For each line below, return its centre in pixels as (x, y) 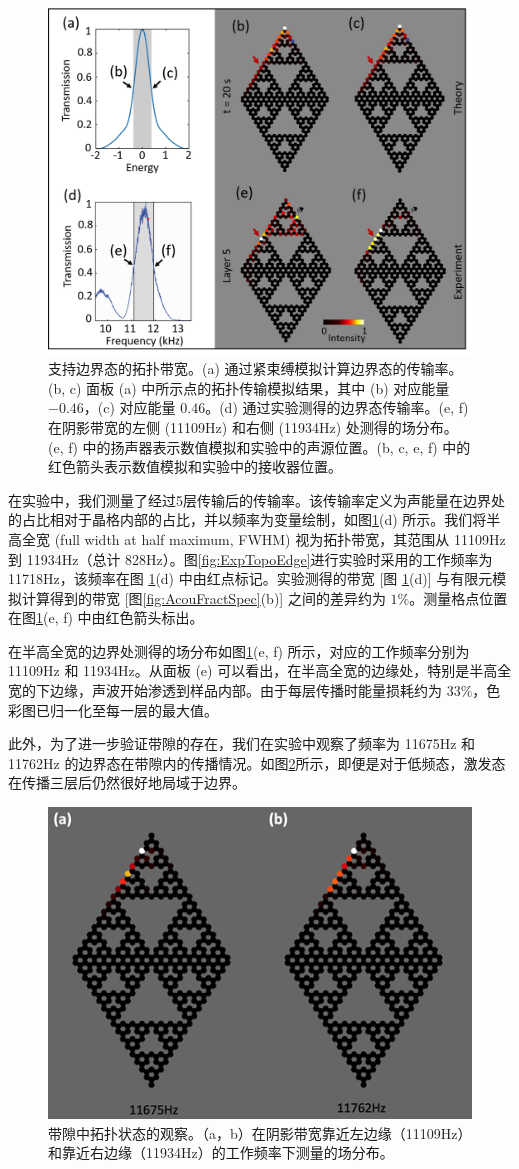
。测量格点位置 (458, 597)
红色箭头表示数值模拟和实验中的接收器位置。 (195, 466)
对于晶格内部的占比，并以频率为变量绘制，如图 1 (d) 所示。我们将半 (282, 519)
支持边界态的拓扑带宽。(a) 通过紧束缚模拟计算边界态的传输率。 (255, 368)
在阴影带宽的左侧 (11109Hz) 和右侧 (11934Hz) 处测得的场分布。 (253, 426)
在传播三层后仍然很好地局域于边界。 (127, 782)
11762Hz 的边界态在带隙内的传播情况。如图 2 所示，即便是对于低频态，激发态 (257, 762)
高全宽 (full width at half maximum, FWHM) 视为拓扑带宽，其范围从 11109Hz (257, 538)
